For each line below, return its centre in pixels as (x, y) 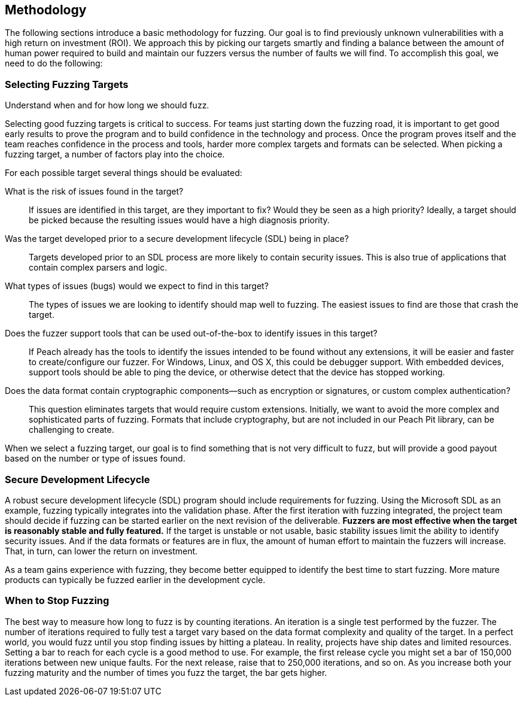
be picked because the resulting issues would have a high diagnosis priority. (179, 220)
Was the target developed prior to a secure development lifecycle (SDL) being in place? (177, 239)
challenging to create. (72, 430)
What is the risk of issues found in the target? (94, 192)
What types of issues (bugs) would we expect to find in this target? (137, 286)
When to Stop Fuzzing (57, 601)
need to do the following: (54, 63)
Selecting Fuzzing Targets (67, 84)
